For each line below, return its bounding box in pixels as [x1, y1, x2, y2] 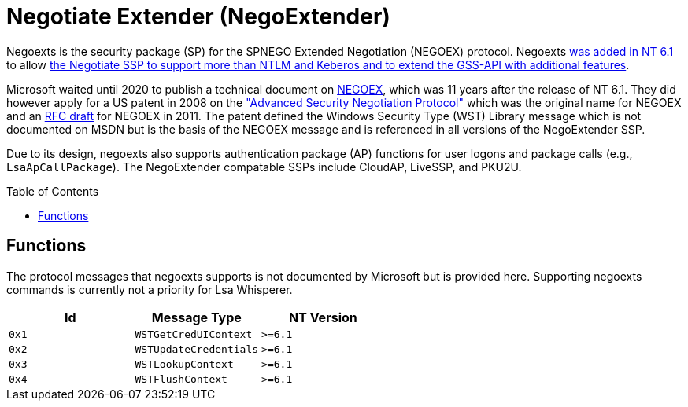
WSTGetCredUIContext [135, 328, 253, 340]
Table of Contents [6, 184, 99, 198]
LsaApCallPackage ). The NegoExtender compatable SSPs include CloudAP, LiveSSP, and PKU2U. [6, 159, 522, 174]
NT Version [288, 309, 357, 325]
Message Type [151, 309, 242, 325]
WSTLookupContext [135, 357, 234, 370]
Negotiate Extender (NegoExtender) [6, 3, 390, 30]
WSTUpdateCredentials [135, 343, 259, 355]
